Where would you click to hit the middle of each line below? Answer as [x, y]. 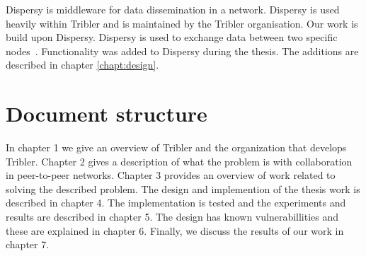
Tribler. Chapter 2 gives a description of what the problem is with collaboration [179, 161]
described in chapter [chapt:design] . [82, 65]
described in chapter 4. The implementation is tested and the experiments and [176, 203]
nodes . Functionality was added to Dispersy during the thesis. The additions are [182, 51]
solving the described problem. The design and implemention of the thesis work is [183, 188]
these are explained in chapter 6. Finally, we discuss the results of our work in [175, 230]
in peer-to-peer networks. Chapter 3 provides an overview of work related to [171, 175]
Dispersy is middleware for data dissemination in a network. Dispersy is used [173, 9]
